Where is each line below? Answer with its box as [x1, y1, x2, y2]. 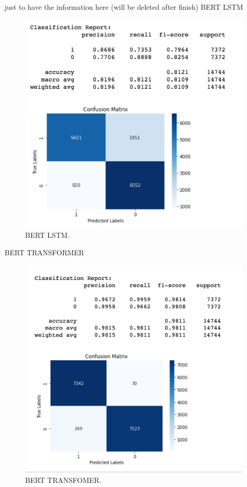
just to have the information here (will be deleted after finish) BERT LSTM [5, 2, 243, 12]
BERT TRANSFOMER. [25, 474, 101, 485]
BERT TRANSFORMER [5, 247, 85, 257]
